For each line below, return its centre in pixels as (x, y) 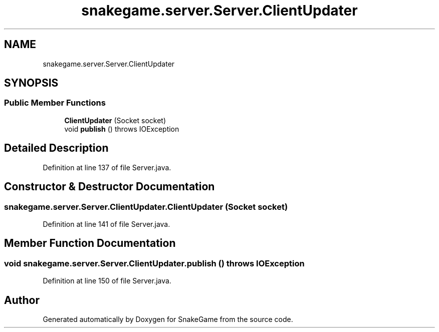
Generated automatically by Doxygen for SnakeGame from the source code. (168, 319)
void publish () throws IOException (122, 129)
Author (22, 300)
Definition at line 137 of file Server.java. (107, 167)
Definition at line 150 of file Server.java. (107, 281)
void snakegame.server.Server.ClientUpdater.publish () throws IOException (154, 263)
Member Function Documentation (90, 243)
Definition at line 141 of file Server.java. (106, 224)
